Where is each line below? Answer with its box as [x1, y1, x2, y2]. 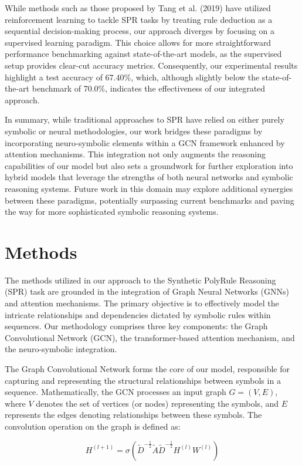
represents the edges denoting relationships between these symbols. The [5, 408, 262, 421]
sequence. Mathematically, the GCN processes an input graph [5, 386, 226, 398]
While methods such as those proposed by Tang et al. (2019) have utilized [5, 2, 271, 13]
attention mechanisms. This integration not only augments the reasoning [5, 148, 266, 160]
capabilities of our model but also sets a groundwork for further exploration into [5, 159, 293, 171]
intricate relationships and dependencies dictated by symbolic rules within [5, 308, 271, 320]
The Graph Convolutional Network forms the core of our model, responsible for [5, 362, 290, 374]
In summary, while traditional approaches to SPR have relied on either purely [5, 113, 284, 126]
